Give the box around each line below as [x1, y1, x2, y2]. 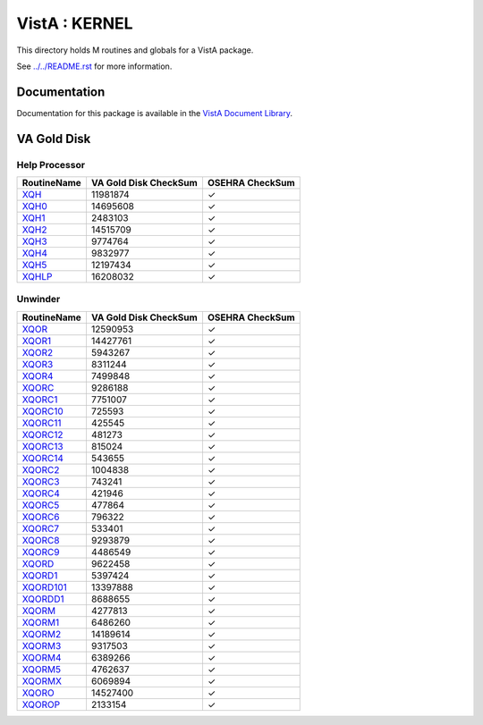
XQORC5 [21, 499, 60, 511]
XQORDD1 [21, 593, 64, 605]
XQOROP [21, 698, 61, 711]
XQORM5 [21, 662, 62, 675]
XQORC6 [21, 510, 60, 523]
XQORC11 [21, 417, 62, 429]
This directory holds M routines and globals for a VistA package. [16, 45, 254, 55]
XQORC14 [21, 451, 64, 464]
